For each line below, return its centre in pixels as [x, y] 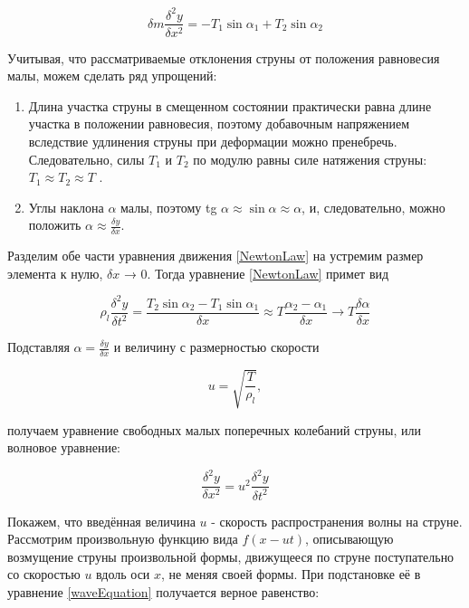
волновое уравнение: [64, 447]
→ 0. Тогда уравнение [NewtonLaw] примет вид [256, 273]
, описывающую [349, 539]
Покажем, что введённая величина [101, 521]
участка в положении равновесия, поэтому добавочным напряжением [219, 123]
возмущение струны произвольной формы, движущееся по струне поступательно [231, 556]
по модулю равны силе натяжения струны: [310, 159]
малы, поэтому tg [169, 207]
